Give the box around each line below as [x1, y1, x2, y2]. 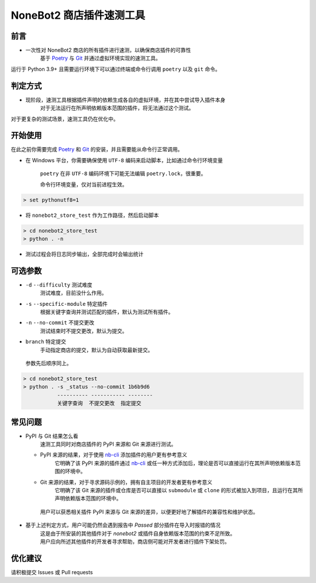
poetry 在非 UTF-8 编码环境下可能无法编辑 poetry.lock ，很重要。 [40, 170, 207, 177]
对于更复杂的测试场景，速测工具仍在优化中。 [11, 115, 119, 122]
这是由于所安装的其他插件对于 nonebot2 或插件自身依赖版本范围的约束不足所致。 [40, 530, 236, 537]
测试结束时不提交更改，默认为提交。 [40, 327, 128, 334]
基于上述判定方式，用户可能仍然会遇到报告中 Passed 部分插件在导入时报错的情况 [25, 521, 221, 529]
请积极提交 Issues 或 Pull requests [11, 568, 93, 575]
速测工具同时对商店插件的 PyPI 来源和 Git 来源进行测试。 [40, 441, 177, 448]
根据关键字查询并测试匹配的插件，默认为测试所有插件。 [40, 308, 174, 316]
